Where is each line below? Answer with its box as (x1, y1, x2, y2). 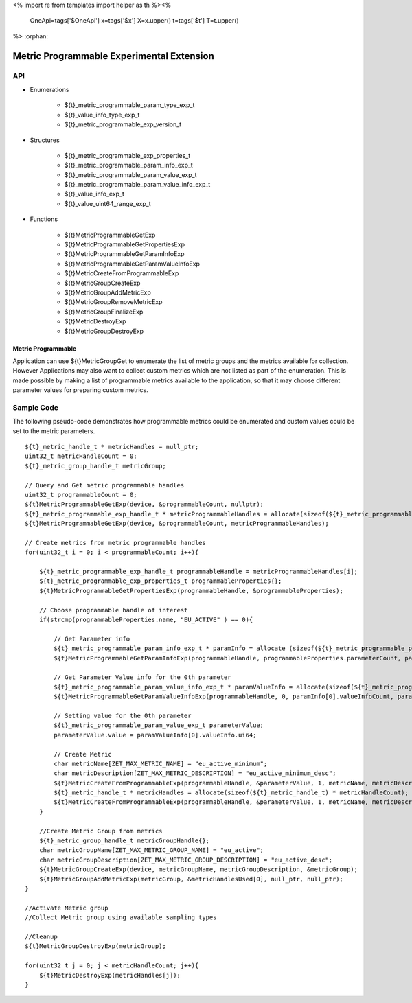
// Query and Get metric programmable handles (25, 481, 185, 489)
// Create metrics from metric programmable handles (25, 539, 206, 546)
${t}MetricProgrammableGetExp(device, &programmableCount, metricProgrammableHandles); (25, 520, 330, 528)
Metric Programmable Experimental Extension (12, 50, 214, 62)
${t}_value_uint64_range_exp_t (64, 199, 151, 207)
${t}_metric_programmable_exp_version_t (64, 120, 182, 128)
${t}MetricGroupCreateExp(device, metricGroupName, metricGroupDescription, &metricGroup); (38, 866, 358, 873)
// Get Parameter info (54, 635, 130, 643)
